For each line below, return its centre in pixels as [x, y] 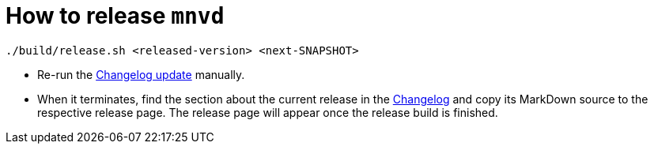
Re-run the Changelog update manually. [141, 74]
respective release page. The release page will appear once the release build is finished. [268, 112]
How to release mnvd [115, 16]
